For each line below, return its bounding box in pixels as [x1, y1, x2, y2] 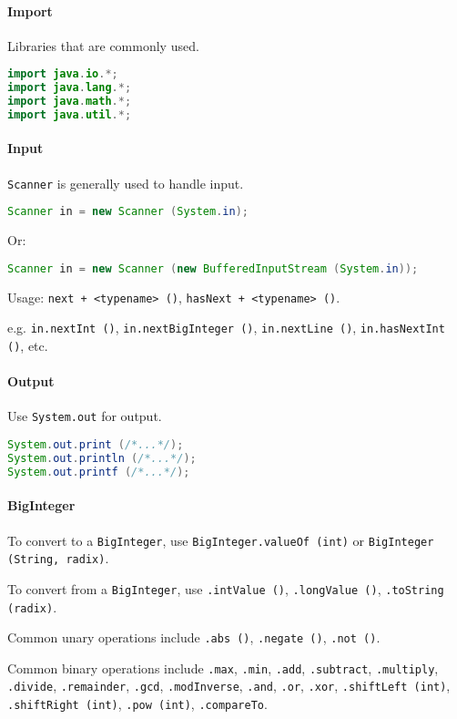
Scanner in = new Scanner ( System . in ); [7, 205, 249, 219]
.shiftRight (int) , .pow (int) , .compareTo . [7, 694, 268, 714]
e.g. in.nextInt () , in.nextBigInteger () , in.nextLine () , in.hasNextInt [7, 318, 445, 337]
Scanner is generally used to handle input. [7, 173, 244, 192]
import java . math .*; [7, 95, 132, 108]
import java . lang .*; [7, 81, 132, 95]
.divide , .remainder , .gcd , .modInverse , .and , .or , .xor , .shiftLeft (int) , [7, 676, 451, 695]
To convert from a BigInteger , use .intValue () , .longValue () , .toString [7, 579, 444, 598]
